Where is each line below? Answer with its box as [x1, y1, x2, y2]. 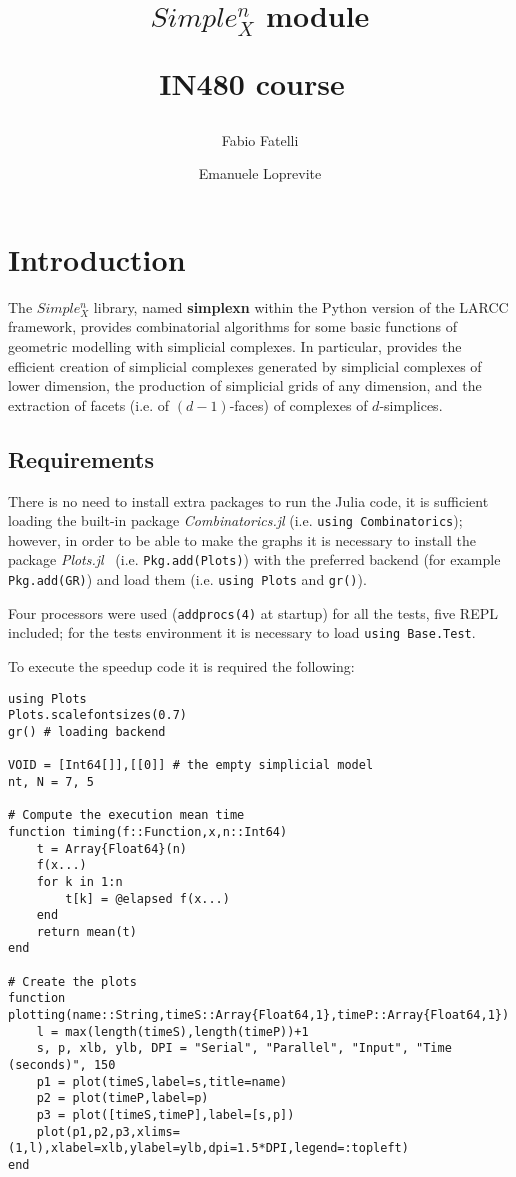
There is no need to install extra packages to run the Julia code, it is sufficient [8, 490, 489, 511]
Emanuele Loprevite [198, 163, 322, 184]
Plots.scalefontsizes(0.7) [8, 708, 187, 723]
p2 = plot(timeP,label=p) [36, 1091, 209, 1106]
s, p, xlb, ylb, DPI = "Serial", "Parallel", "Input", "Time [36, 1041, 452, 1056]
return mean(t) [36, 924, 137, 939]
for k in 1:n [36, 874, 123, 889]
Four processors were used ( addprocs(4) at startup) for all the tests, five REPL [8, 602, 498, 623]
